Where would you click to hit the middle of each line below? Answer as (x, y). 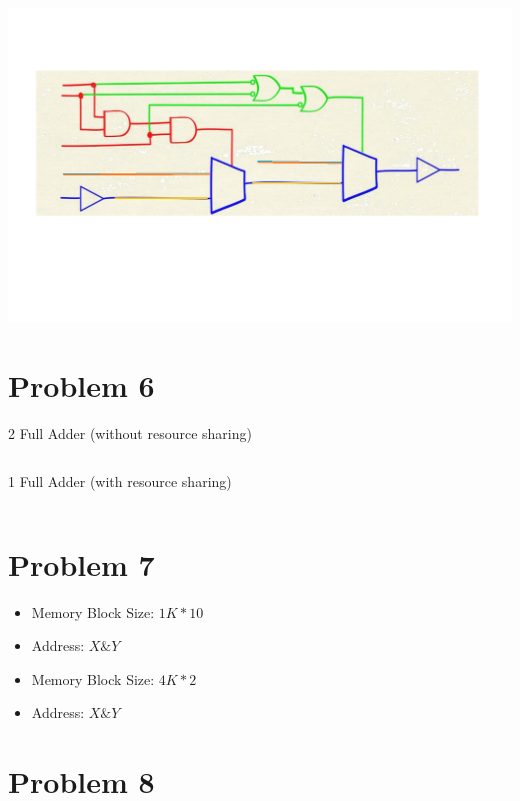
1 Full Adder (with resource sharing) (120, 480)
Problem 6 (81, 385)
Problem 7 (81, 563)
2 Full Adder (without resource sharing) (130, 433)
